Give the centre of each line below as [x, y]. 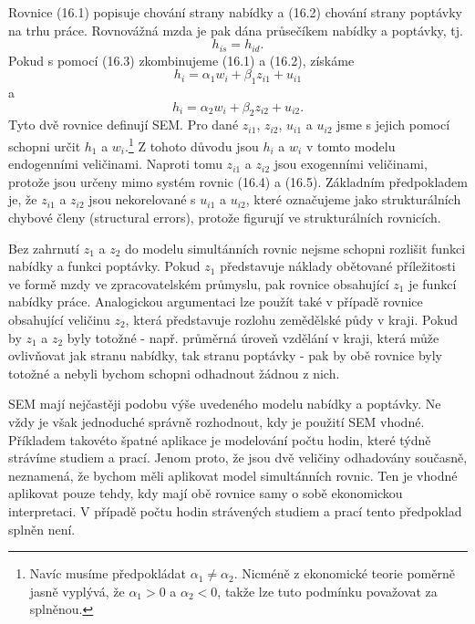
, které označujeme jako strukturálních [353, 199]
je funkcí [433, 283]
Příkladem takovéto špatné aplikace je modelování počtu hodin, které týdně [220, 439]
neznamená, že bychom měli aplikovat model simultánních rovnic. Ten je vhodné [233, 475]
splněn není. [42, 529]
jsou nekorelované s [142, 199]
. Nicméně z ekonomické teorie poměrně [344, 573]
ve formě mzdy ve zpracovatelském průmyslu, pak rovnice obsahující [199, 283]
